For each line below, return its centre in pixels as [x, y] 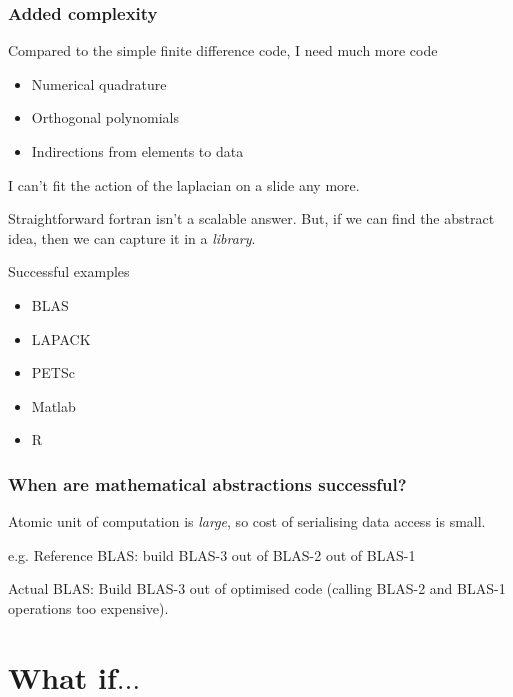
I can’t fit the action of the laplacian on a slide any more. [184, 184]
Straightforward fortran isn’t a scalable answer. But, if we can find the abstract [251, 218]
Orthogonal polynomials [105, 117]
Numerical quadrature [99, 83]
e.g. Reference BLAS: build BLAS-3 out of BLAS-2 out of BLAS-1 [212, 554]
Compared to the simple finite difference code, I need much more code [223, 50]
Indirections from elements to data [137, 151]
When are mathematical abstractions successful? [207, 483]
